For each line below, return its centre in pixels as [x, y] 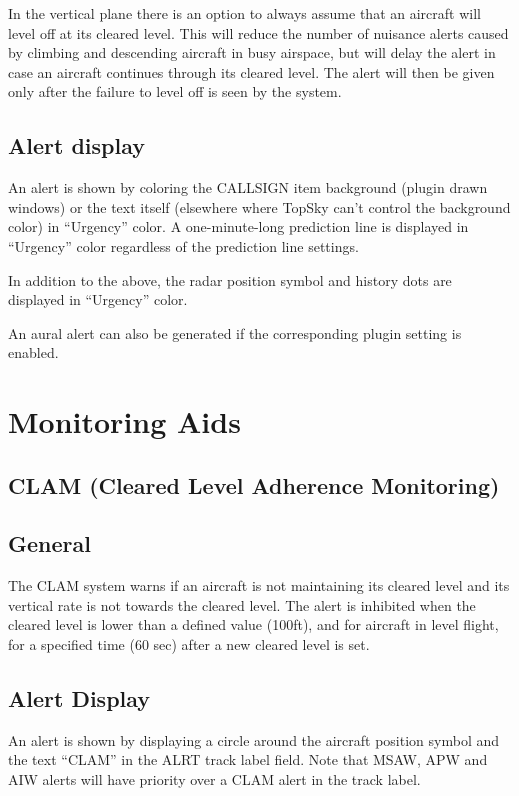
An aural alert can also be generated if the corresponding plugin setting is [235, 332]
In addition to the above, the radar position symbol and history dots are [230, 279]
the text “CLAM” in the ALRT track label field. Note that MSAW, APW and [248, 759]
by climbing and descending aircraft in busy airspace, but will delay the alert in [252, 52]
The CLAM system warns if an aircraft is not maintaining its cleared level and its [259, 585]
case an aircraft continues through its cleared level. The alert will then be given [251, 71]
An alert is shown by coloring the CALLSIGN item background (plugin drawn [248, 187]
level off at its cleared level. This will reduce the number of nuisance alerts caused [258, 32]
